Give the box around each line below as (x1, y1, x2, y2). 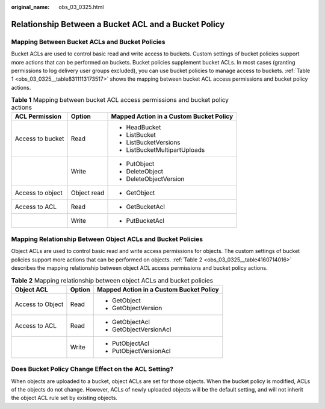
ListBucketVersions (126, 139, 181, 147)
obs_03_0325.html (58, 4, 104, 10)
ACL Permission (14, 112, 62, 120)
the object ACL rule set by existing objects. (11, 395, 117, 402)
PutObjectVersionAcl (111, 346, 171, 355)
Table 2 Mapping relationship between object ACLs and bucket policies (11, 276, 214, 284)
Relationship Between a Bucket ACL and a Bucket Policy (11, 19, 225, 30)
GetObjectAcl (111, 317, 150, 326)
